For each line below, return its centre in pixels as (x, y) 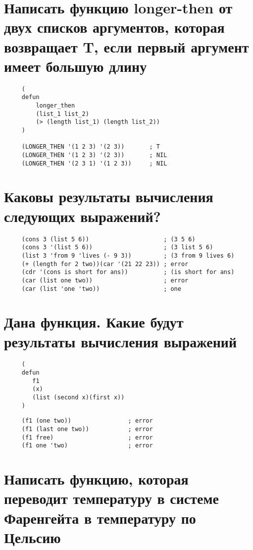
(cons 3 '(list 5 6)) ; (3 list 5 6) (117, 247)
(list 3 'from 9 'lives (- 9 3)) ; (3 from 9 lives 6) (128, 255)
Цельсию (32, 537)
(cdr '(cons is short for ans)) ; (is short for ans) (128, 272)
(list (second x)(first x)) (78, 398)
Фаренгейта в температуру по (100, 518)
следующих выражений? (82, 216)
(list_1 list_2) (62, 114)
